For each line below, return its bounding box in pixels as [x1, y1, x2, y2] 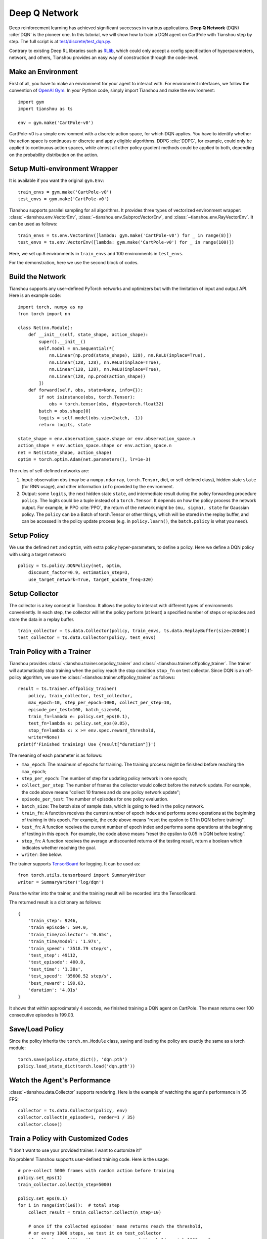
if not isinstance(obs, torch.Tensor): [39, 394, 135, 400]
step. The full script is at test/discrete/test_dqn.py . [9, 39, 112, 45]
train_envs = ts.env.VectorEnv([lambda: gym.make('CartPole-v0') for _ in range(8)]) [18, 232, 232, 238]
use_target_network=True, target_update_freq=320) [28, 576, 154, 582]
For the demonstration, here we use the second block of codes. [9, 259, 139, 265]
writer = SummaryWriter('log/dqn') [18, 879, 104, 885]
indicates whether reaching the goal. [21, 845, 96, 850]
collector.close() [18, 1122, 63, 1127]
